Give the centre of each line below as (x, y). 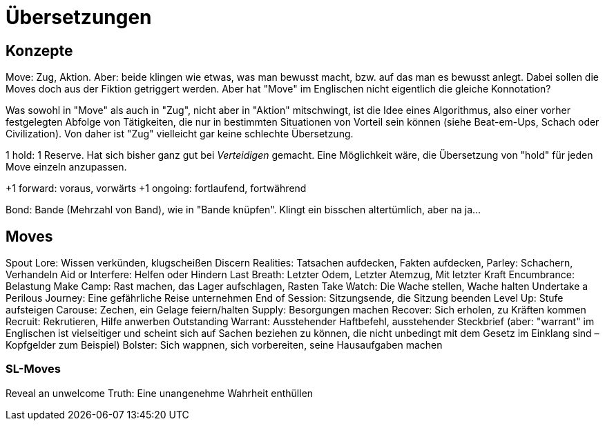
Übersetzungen (79, 17)
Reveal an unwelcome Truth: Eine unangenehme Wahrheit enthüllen (160, 393)
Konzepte (39, 50)
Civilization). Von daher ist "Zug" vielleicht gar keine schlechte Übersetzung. (180, 134)
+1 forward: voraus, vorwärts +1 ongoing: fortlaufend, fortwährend (156, 188)
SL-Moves (33, 369)
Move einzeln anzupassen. (66, 167)
